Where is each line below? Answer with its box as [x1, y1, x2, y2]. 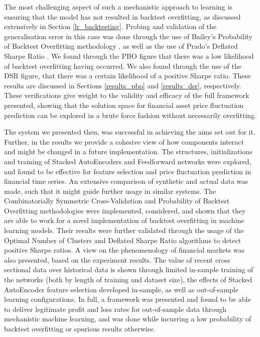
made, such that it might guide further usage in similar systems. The [4, 185, 216, 196]
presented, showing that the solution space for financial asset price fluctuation [4, 99, 243, 110]
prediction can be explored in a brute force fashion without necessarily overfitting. [4, 109, 256, 120]
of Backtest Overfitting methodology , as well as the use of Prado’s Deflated [4, 41, 238, 51]
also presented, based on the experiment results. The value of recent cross [4, 254, 230, 265]
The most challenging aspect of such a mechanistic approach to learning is [4, 2, 232, 12]
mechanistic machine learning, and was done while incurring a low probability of [4, 313, 251, 324]
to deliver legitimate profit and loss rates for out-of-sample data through [4, 303, 227, 314]
